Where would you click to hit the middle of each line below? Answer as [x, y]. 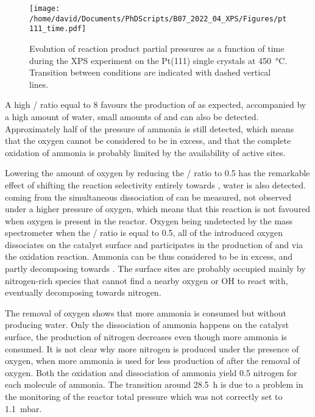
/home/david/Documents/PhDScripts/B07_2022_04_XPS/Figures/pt [158, 19]
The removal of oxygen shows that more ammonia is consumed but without [146, 312]
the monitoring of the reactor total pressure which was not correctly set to [144, 396]
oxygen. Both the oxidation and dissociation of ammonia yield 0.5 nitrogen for [151, 372]
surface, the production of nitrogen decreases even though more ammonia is [146, 337]
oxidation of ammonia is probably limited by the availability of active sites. [145, 152]
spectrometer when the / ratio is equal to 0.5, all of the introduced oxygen [144, 233]
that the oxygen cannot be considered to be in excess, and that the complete [148, 141]
